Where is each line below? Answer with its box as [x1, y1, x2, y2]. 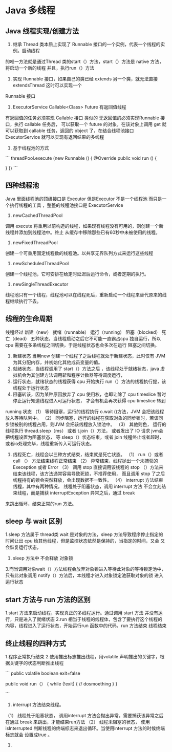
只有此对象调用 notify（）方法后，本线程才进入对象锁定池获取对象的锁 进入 [5, 572, 164, 578]
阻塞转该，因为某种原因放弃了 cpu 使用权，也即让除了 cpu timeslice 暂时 [12, 391, 166, 397]
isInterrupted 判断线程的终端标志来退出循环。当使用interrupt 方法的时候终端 [5, 725, 165, 732]
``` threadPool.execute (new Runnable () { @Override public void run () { [5, 155, 157, 161]
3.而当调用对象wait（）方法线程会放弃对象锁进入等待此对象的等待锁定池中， [5, 566, 166, 572]
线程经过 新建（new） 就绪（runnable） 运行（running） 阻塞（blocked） [5, 329, 161, 335]
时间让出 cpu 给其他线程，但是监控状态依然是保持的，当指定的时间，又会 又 [5, 538, 165, 544]
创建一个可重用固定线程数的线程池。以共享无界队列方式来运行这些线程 [5, 250, 154, 256]
